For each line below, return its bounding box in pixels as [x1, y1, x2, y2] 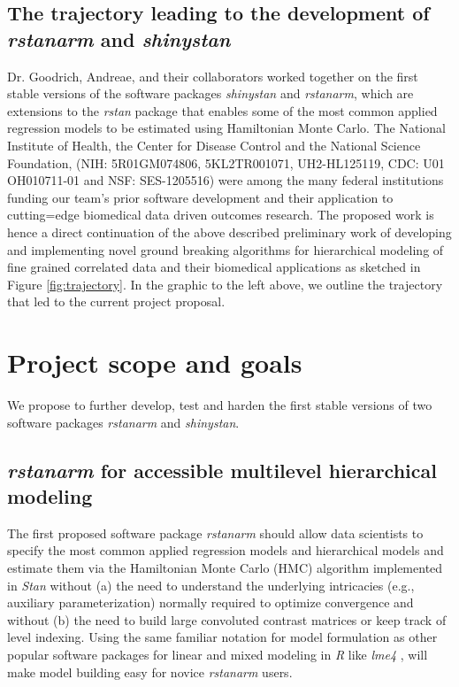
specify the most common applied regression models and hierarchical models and [7, 541, 444, 560]
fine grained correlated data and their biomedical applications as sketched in [7, 258, 421, 276]
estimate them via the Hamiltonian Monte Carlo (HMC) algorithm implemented [7, 559, 443, 576]
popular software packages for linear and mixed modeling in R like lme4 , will [7, 645, 428, 663]
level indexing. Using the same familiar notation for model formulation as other [7, 628, 438, 646]
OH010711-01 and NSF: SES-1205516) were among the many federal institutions [7, 171, 444, 189]
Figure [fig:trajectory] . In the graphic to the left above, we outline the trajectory [7, 274, 443, 293]
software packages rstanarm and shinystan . [7, 413, 240, 431]
